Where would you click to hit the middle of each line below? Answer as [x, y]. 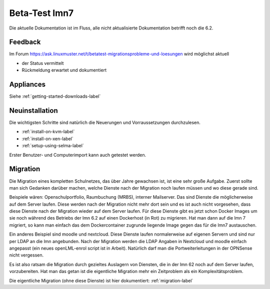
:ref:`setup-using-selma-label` [53, 146]
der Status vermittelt [43, 63]
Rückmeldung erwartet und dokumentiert [64, 70]
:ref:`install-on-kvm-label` [48, 132]
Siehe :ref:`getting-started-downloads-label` [55, 96]
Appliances [27, 85]
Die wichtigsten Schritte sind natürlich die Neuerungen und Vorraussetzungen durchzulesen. [105, 123]
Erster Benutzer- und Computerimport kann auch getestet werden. [78, 155]
